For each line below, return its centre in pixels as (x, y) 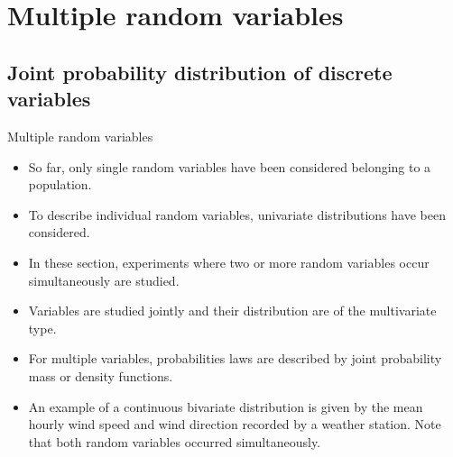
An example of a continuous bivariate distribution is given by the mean (226, 406)
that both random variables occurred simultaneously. (174, 441)
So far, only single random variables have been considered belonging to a (230, 166)
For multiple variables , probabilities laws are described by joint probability (235, 358)
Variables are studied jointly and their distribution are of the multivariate (232, 311)
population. (60, 184)
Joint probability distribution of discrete (200, 72)
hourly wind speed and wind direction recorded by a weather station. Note (235, 424)
